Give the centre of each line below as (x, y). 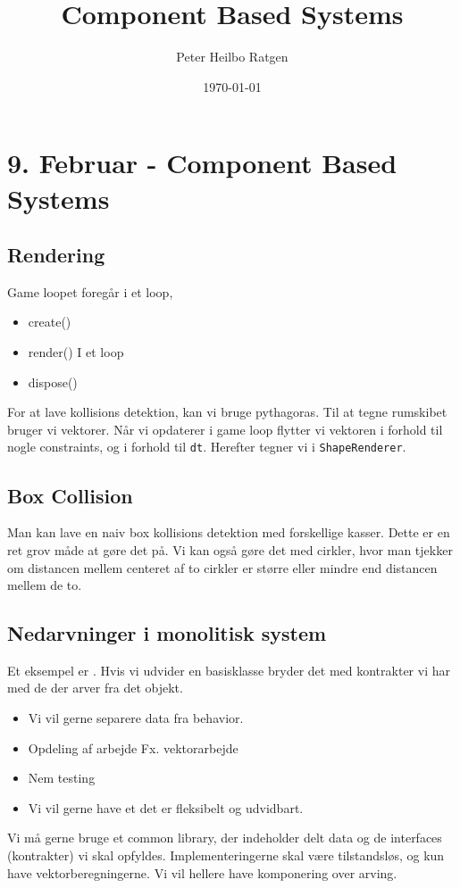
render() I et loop (76, 352)
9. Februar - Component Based (202, 163)
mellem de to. (45, 585)
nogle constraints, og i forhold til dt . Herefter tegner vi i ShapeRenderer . (207, 447)
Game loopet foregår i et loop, (90, 291)
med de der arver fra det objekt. (95, 688)
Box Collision (70, 495)
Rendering (56, 255)
